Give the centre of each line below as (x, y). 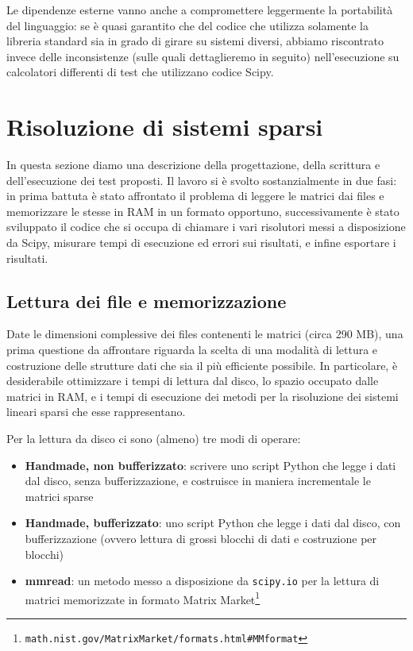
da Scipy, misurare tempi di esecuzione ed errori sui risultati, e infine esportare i (201, 243)
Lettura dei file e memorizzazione (147, 300)
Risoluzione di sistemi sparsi (165, 127)
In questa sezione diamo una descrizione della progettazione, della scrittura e (193, 165)
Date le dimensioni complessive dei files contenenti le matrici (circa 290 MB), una (205, 334)
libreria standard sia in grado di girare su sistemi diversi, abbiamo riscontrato (195, 41)
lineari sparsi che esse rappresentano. (96, 412)
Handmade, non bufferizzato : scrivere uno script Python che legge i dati (210, 465)
